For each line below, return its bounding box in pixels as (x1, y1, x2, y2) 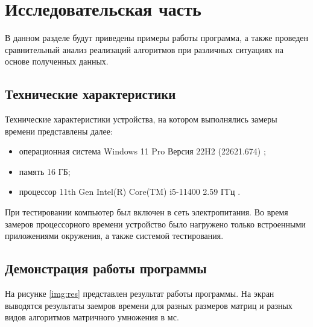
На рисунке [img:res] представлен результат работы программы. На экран (5, 287, 274, 300)
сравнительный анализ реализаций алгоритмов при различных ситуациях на (5, 43, 283, 56)
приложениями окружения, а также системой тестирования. (5, 229, 224, 242)
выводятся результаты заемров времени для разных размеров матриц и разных (5, 299, 292, 311)
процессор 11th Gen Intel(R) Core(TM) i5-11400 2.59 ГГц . (19, 185, 241, 198)
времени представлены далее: (5, 124, 113, 137)
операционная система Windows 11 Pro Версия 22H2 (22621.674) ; (19, 145, 266, 157)
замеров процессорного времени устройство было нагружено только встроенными (5, 217, 306, 230)
